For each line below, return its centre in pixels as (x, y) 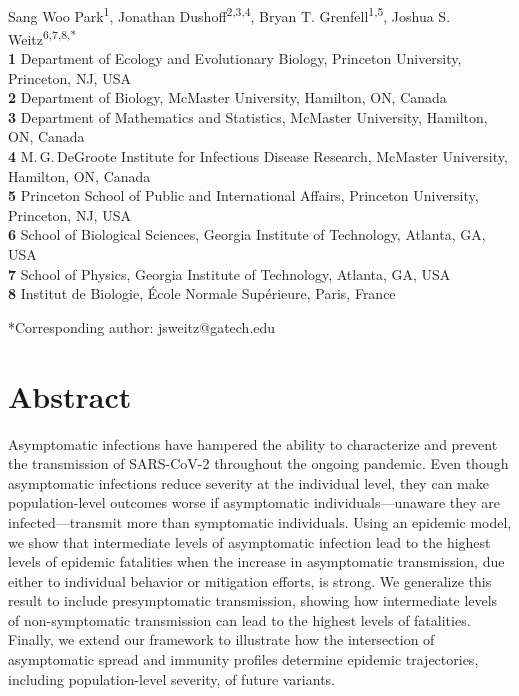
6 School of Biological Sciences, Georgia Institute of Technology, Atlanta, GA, (247, 234)
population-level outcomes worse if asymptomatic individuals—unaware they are (254, 502)
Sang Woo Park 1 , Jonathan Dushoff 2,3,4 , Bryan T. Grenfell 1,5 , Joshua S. (229, 14)
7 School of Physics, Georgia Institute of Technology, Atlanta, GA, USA (229, 273)
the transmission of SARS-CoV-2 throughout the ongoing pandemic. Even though (258, 463)
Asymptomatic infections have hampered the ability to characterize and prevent (253, 443)
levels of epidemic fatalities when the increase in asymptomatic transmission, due (256, 561)
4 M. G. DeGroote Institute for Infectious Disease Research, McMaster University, (258, 156)
